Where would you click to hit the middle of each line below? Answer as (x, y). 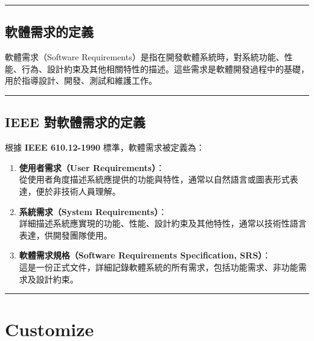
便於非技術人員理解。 (78, 191)
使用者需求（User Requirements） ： (92, 167)
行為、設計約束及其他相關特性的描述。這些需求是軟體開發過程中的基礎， (165, 68)
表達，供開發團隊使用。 (66, 235)
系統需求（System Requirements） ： (93, 211)
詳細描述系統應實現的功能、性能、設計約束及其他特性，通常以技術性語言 (163, 223)
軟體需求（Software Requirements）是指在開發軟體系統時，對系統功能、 (145, 57)
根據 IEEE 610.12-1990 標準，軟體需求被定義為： (105, 147)
